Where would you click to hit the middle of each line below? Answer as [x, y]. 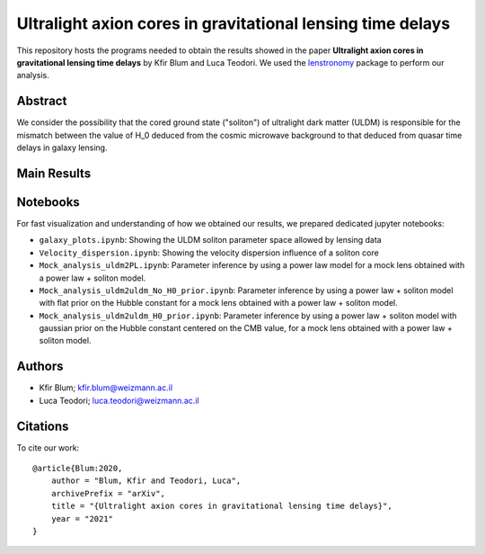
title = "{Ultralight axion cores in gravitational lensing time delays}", [221, 506]
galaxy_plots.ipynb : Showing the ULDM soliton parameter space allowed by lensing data [210, 240]
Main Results [54, 173]
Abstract [42, 101]
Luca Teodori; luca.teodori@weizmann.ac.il [119, 400]
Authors [40, 366]
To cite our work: [48, 447]
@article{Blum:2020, [78, 469]
